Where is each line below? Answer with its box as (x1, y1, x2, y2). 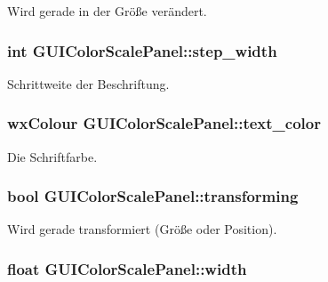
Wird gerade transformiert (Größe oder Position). (7, 220, 277, 238)
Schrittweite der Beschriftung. (7, 74, 170, 93)
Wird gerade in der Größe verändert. (7, 2, 207, 20)
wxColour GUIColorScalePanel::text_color (7, 112, 321, 134)
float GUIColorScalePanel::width (7, 257, 247, 279)
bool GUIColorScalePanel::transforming (7, 185, 299, 207)
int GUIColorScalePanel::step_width (7, 39, 277, 61)
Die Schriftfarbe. (7, 147, 98, 165)
